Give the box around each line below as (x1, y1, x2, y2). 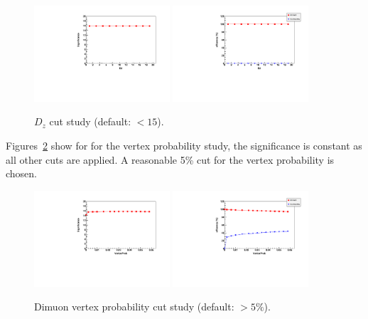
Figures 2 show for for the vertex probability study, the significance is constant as (6, 138, 362, 153)
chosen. (6, 166, 38, 181)
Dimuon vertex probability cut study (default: (34, 299, 234, 314)
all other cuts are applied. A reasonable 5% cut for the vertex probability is (6, 152, 335, 167)
